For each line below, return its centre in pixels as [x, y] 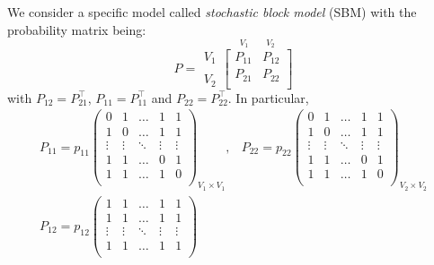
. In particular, [268, 97]
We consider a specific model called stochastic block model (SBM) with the [212, 12]
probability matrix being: [77, 29]
